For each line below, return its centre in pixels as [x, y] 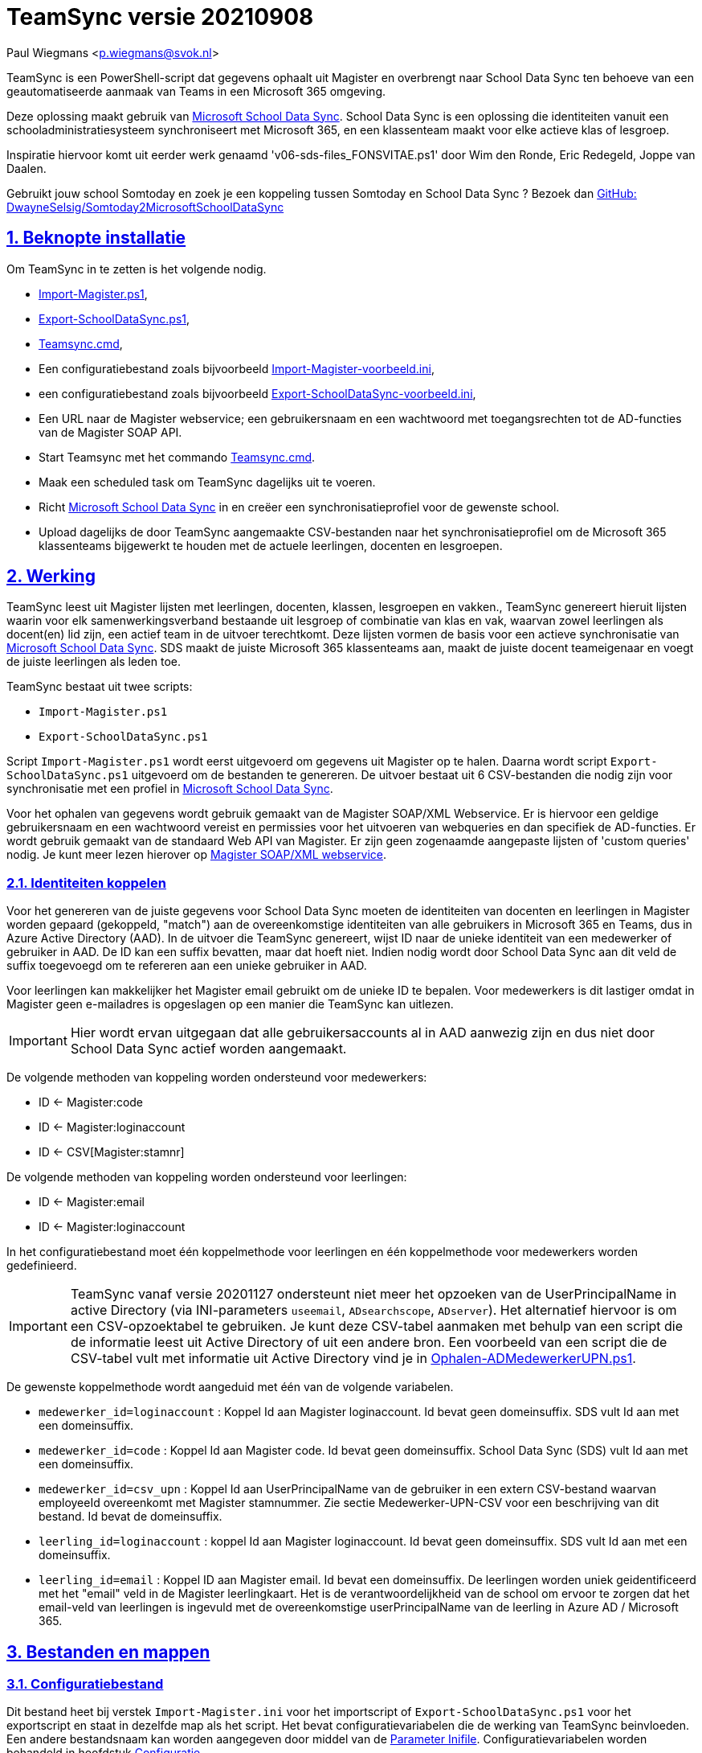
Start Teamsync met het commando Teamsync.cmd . [177, 457]
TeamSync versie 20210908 [160, 17]
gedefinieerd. [42, 1266]
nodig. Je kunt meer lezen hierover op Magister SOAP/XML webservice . [196, 855]
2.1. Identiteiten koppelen [86, 883]
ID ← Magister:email [92, 1202]
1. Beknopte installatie [96, 238]
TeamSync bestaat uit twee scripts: [100, 687]
